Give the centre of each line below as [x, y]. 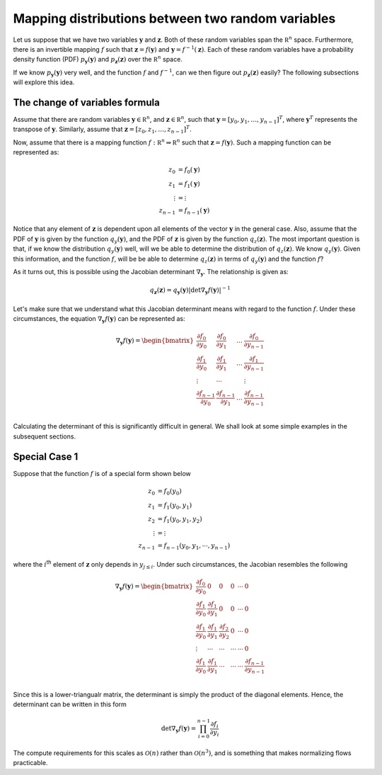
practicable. [30, 763]
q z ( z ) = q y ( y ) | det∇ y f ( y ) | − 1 [190, 290]
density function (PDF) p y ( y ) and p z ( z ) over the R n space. [98, 60]
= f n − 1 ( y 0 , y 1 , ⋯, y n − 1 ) [194, 547]
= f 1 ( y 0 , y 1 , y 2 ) [180, 520]
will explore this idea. [44, 82]
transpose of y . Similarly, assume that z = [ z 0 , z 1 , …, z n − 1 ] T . [103, 130]
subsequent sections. [45, 436]
